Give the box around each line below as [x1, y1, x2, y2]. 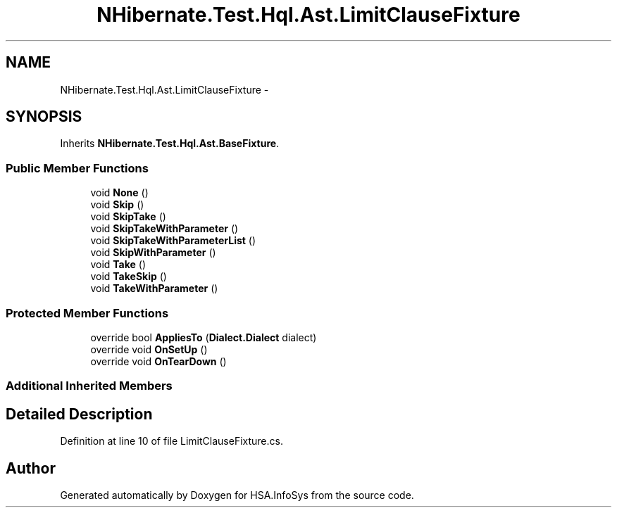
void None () [90, 186, 149, 199]
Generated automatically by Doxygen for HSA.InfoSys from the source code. [60, 489, 414, 501]
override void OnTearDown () [90, 355, 227, 367]
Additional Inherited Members [6, 379, 173, 393]
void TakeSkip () [90, 270, 167, 283]
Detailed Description [6, 405, 153, 423]
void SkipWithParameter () [90, 246, 216, 259]
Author [6, 459, 56, 477]
